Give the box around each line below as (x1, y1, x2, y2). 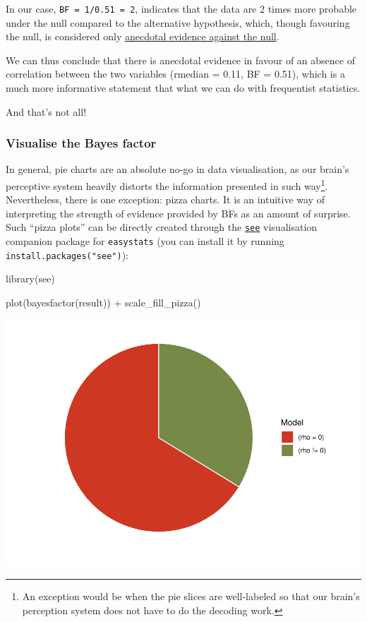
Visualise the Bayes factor (6, 134, 157, 152)
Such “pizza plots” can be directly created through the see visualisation (6, 220, 318, 234)
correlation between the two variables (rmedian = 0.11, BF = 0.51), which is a (6, 66, 345, 81)
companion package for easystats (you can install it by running (6, 234, 284, 249)
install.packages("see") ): (6, 247, 128, 262)
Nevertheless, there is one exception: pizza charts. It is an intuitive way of (6, 192, 325, 207)
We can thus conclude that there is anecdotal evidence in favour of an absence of (6, 52, 355, 67)
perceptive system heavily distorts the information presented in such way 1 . (6, 177, 328, 193)
